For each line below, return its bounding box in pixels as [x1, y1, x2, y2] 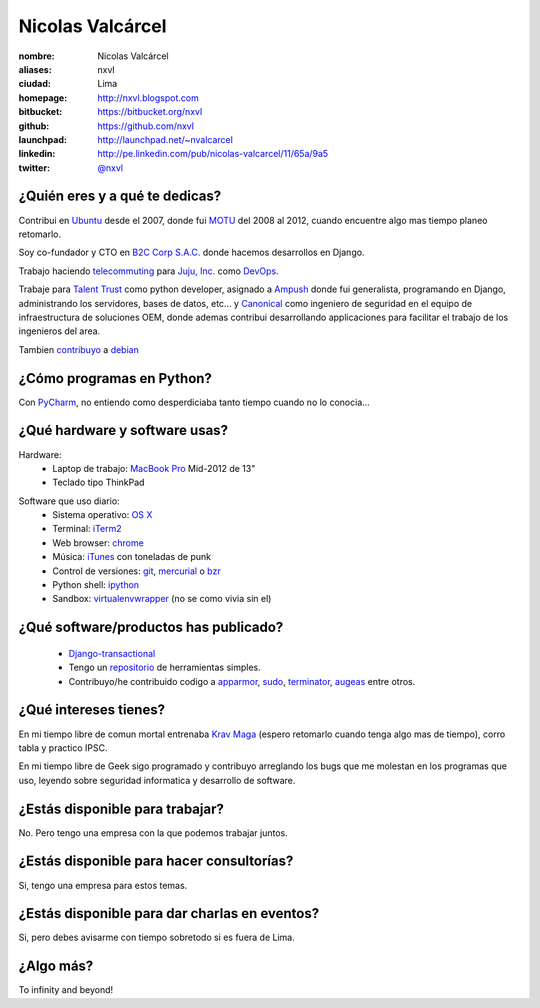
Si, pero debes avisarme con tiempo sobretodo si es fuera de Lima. [18, 931, 295, 944]
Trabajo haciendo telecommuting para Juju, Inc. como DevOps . [18, 265, 279, 277]
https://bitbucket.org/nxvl [97, 106, 203, 118]
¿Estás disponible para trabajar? [18, 800, 225, 817]
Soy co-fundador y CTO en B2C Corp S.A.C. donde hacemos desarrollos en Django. [18, 246, 365, 259]
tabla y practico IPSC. [18, 741, 109, 754]
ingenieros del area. [18, 325, 101, 337]
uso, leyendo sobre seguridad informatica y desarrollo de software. [18, 774, 296, 786]
